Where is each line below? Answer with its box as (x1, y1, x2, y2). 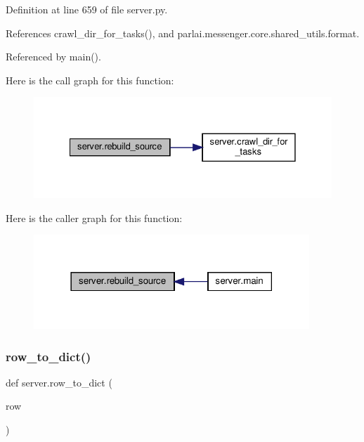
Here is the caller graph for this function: (6, 210, 183, 225)
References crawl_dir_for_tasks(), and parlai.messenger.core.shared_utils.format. (6, 25, 360, 40)
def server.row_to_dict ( (6, 375, 112, 389)
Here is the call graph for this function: (6, 72, 174, 87)
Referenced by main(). (6, 49, 101, 64)
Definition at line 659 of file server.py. (6, 2, 168, 16)
